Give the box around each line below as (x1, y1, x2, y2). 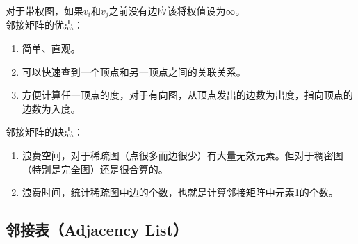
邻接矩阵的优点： (6, 17, 83, 32)
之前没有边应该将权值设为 (108, 3, 226, 17)
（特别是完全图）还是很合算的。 (22, 161, 168, 176)
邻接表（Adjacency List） (6, 219, 188, 241)
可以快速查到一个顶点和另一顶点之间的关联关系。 (22, 64, 246, 79)
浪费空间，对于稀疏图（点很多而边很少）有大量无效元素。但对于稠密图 (22, 148, 343, 163)
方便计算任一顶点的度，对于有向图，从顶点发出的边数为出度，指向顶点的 (22, 88, 353, 102)
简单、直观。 (22, 41, 81, 56)
